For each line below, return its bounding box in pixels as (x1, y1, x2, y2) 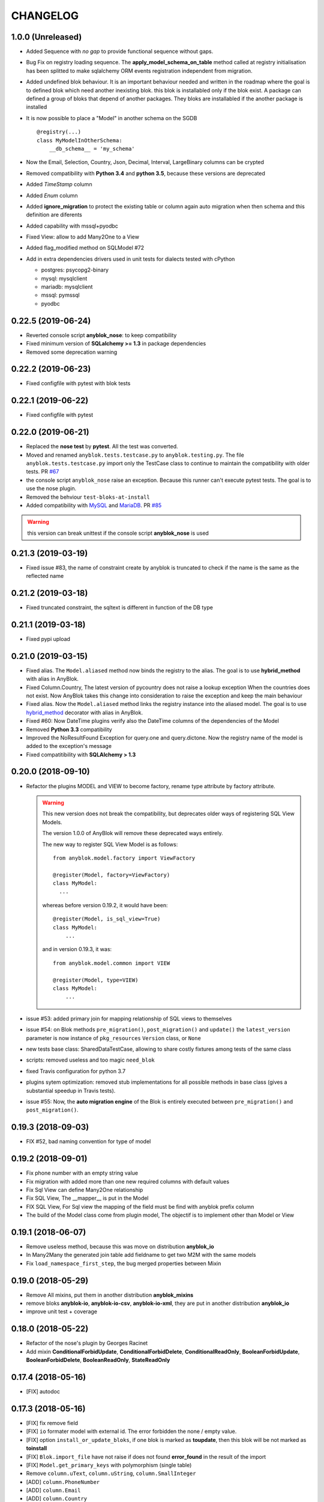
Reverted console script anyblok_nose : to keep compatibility (26, 331, 177, 339)
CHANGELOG (11, 9, 79, 22)
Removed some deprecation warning (26, 348, 118, 356)
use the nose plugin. (26, 485, 77, 492)
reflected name (26, 573, 64, 580)
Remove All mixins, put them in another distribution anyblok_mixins (26, 1291, 194, 1298)
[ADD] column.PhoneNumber (26, 1478, 100, 1485)
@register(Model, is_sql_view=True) (53, 916, 161, 922)
